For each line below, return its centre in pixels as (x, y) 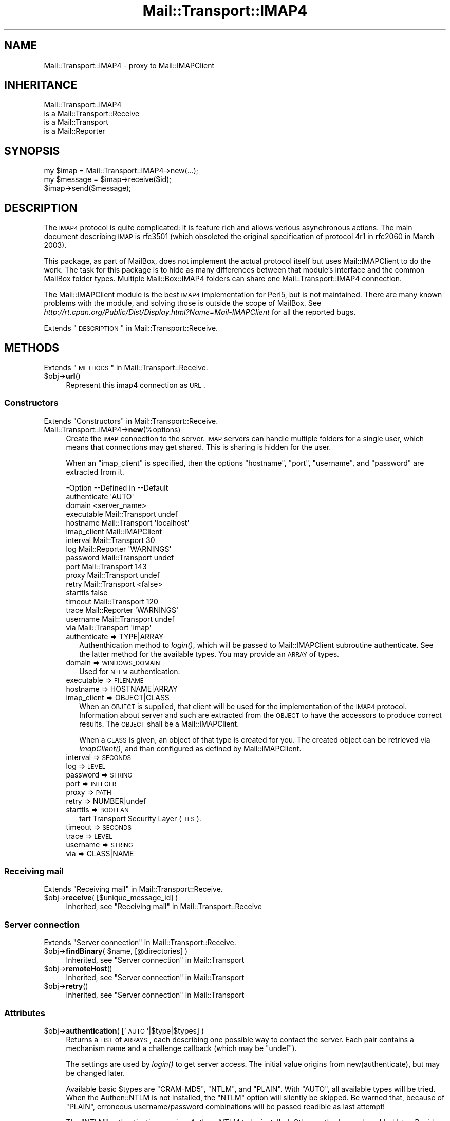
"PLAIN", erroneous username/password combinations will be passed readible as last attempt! (226, 1106)
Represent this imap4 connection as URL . (136, 385)
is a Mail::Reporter (74, 131)
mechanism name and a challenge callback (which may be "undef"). (181, 1048)
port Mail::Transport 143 (106, 566)
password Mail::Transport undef (120, 557)
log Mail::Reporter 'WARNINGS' (119, 549)
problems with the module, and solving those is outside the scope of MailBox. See (183, 303)
